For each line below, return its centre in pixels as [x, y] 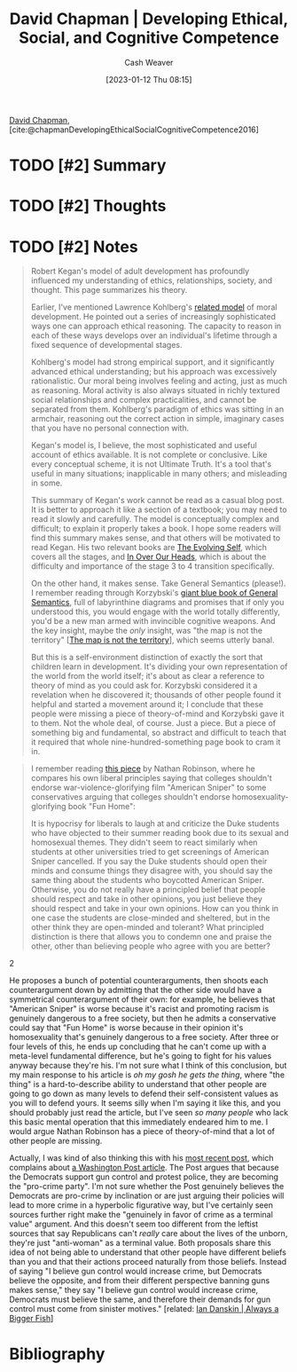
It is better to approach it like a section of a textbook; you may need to [159, 509]
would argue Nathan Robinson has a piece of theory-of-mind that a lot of [142, 1132]
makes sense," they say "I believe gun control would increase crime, [134, 1290]
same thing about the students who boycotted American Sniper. [147, 880]
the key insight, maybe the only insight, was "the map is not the [147, 631]
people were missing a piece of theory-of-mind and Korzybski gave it [158, 714]
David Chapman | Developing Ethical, [149, 19]
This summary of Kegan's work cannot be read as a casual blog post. [158, 501]
